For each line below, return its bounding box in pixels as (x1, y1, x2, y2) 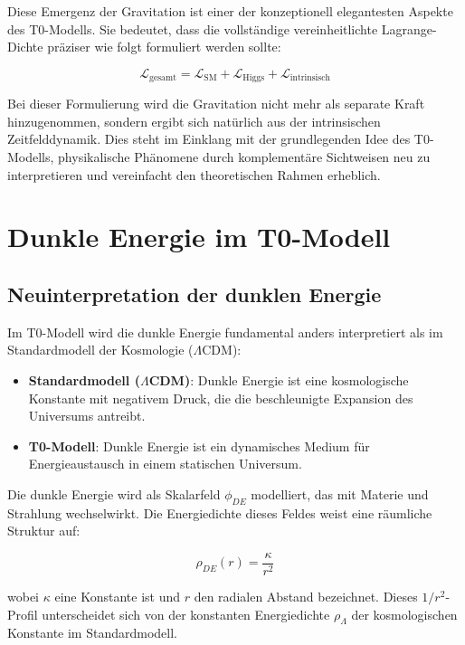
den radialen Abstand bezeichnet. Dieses (194, 586, 418, 605)
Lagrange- (381, 19, 437, 38)
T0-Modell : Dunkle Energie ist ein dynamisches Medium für (28, 436, 370, 455)
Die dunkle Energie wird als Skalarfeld (7, 484, 221, 503)
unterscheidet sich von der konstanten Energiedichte (42, 604, 330, 623)
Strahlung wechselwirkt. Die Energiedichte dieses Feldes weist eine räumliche (7, 503, 432, 522)
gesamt (149, 73, 176, 83)
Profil (7, 604, 38, 623)
